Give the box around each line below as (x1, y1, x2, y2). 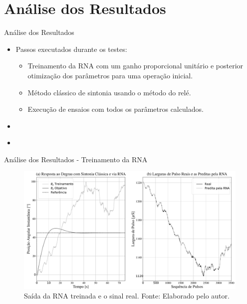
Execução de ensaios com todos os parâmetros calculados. (27, 104, 204, 114)
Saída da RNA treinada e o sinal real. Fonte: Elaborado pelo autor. (24, 291, 230, 301)
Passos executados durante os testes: (15, 43, 127, 54)
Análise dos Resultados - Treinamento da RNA (4, 154, 148, 164)
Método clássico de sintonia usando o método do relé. (27, 87, 191, 97)
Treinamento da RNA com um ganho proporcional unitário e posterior (27, 60, 244, 71)
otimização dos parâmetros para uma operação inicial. (27, 70, 193, 80)
